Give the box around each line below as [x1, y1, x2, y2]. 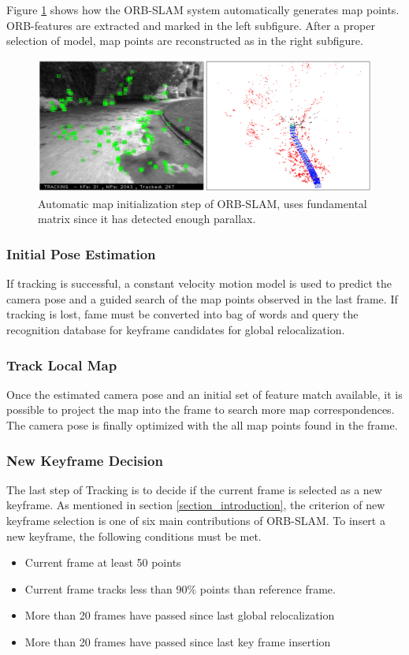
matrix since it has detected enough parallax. [38, 210, 256, 227]
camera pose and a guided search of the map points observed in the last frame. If [6, 290, 398, 307]
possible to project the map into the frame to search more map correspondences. [6, 401, 395, 418]
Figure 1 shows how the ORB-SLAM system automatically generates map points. [6, 2, 400, 17]
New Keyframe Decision [6, 450, 163, 470]
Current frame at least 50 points [24, 554, 181, 571]
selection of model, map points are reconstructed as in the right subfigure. [6, 32, 363, 49]
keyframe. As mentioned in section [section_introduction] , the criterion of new [6, 497, 385, 513]
